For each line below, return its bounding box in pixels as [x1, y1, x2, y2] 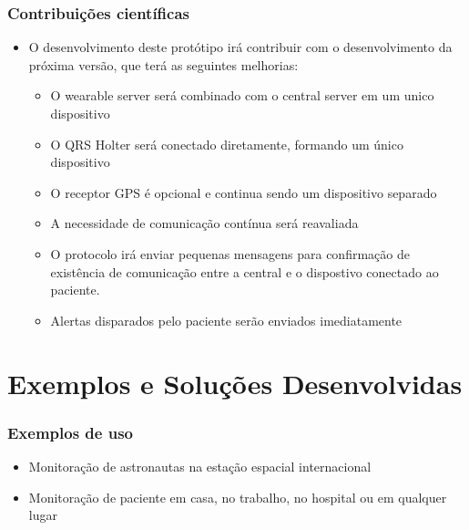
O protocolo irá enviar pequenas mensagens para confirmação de [50, 244, 410, 263]
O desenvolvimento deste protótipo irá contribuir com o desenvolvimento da [28, 37, 453, 57]
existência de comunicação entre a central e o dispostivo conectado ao [50, 262, 439, 281]
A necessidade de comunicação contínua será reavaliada [50, 213, 359, 233]
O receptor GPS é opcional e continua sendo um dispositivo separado [50, 182, 437, 202]
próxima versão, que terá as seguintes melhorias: [28, 55, 299, 74]
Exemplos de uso [7, 421, 133, 443]
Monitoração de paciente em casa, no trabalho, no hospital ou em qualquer [28, 487, 447, 506]
